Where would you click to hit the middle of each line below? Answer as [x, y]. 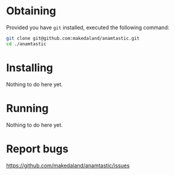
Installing [30, 68]
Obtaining [31, 11]
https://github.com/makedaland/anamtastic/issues [68, 165]
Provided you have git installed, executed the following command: [88, 27]
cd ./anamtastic [26, 44]
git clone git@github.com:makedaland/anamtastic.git [73, 38]
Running [27, 108]
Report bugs [37, 149]
